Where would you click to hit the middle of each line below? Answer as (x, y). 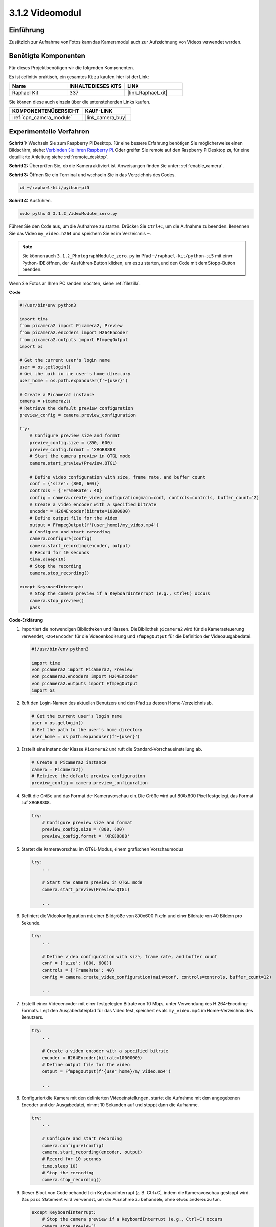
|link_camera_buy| (106, 118)
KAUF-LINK (99, 111)
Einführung (26, 30)
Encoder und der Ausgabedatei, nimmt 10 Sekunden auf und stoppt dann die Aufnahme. (110, 1105)
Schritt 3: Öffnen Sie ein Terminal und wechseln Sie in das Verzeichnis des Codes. (92, 175)
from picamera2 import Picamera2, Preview (71, 326)
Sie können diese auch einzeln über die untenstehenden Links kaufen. (80, 102)
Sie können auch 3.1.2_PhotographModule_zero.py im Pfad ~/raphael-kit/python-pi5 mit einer (127, 256)
